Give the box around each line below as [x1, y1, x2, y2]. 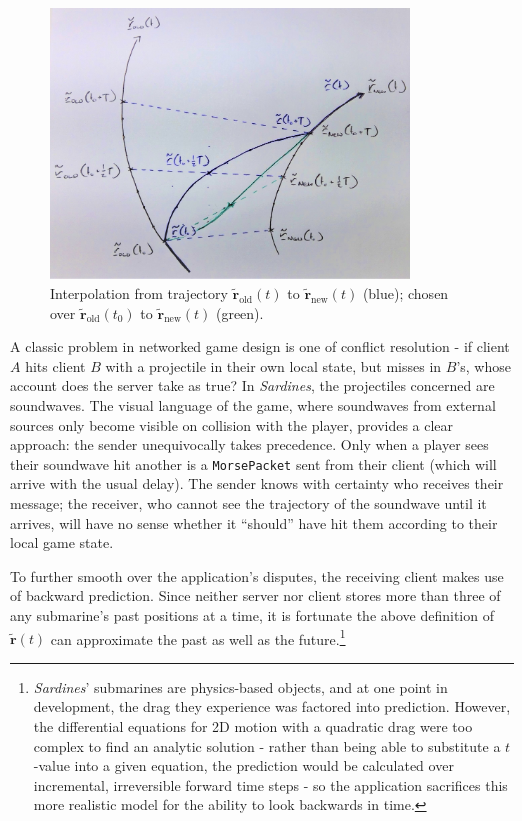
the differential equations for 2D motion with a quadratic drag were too [33, 715, 473, 736]
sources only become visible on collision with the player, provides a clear [10, 414, 454, 435]
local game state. [10, 532, 114, 553]
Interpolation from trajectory [50, 282, 228, 303]
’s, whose [456, 355, 511, 376]
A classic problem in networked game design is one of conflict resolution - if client [10, 336, 510, 357]
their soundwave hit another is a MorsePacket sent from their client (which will [10, 453, 497, 474]
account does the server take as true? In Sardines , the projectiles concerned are [10, 375, 495, 396]
